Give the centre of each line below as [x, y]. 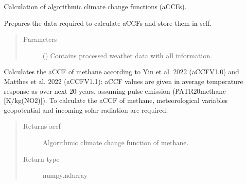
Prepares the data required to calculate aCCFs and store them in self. [108, 23]
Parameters [40, 39]
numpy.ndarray [65, 175]
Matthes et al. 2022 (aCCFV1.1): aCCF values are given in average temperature [123, 81]
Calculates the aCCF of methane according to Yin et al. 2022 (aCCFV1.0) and [122, 72]
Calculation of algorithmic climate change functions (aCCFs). [95, 6]
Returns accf [42, 126]
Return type [41, 159]
